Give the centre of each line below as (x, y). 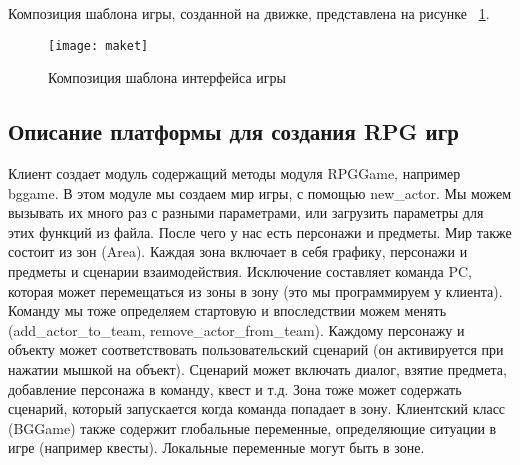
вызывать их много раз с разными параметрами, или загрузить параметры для (246, 212)
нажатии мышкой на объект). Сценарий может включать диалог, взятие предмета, (257, 368)
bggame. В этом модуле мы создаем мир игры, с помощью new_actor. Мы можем (260, 192)
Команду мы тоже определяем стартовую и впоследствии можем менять (227, 310)
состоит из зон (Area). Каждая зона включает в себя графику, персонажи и (238, 251)
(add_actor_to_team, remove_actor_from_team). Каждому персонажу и (236, 329)
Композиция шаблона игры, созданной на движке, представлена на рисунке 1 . (249, 13)
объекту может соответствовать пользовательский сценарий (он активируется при (256, 349)
